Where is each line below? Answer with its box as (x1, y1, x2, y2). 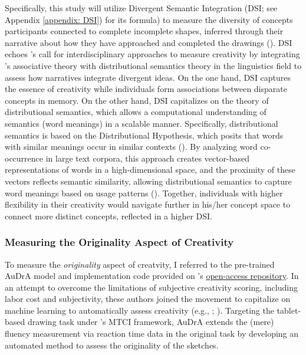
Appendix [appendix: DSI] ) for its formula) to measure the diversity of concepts (5, 13, 293, 25)
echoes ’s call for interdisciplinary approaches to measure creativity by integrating (5, 48, 300, 60)
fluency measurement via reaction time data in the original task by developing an (5, 327, 299, 340)
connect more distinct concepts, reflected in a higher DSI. (5, 209, 213, 222)
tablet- (277, 304, 301, 316)
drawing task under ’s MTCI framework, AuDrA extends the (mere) (27, 315, 274, 328)
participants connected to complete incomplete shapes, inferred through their (5, 25, 284, 37)
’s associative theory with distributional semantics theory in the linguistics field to (5, 59, 302, 71)
